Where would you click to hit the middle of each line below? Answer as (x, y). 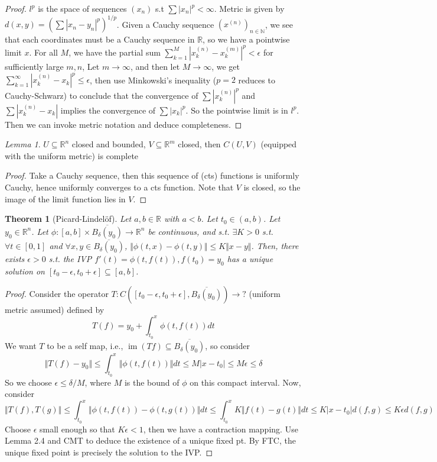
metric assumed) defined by (55, 309)
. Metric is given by (249, 8)
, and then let (155, 66)
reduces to (257, 80)
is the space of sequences (82, 8)
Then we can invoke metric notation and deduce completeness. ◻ (123, 124)
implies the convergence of (108, 110)
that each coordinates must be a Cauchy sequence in (100, 39)
